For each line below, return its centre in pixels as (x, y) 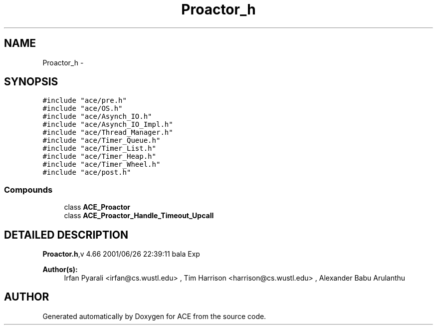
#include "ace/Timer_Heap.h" (99, 157)
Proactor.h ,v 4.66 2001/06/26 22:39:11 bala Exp (121, 254)
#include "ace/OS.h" (83, 109)
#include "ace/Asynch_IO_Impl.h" (108, 125)
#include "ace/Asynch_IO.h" (97, 117)
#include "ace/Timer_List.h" (99, 149)
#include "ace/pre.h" (85, 101)
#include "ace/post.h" (87, 172)
